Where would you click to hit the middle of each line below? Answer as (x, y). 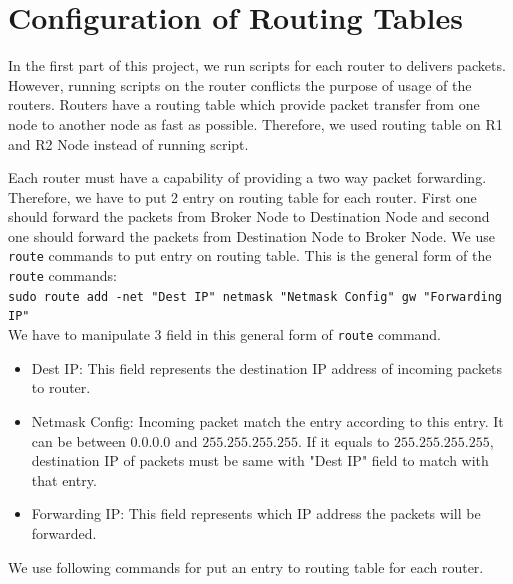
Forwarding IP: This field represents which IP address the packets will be (256, 513)
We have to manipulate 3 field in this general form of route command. (225, 334)
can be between (78, 440)
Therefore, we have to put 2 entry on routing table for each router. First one (242, 196)
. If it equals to (343, 440)
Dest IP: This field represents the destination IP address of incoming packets (267, 367)
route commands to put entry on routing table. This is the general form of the (250, 255)
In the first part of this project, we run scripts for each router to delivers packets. (257, 65)
